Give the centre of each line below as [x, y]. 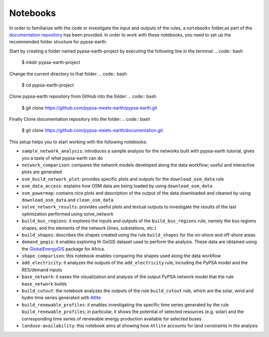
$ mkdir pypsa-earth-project [51, 62]
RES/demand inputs [42, 270]
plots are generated [42, 172]
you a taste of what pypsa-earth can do [62, 158]
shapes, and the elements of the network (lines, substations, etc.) [89, 228]
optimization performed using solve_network [68, 214]
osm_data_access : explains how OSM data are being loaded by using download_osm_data [117, 186]
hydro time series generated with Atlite [62, 298]
